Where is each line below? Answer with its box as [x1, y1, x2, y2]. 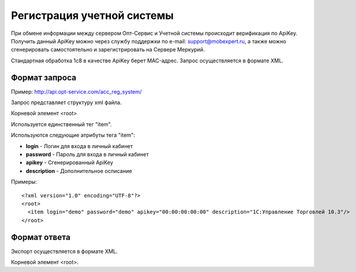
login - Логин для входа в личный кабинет [26, 142, 133, 149]
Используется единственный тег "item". [11, 120, 112, 127]
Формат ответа [11, 232, 71, 242]
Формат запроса [11, 72, 77, 82]
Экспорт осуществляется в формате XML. [11, 248, 118, 255]
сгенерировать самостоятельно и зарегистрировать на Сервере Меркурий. [11, 46, 205, 53]
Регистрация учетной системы [11, 9, 174, 22]
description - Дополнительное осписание [26, 167, 132, 174]
